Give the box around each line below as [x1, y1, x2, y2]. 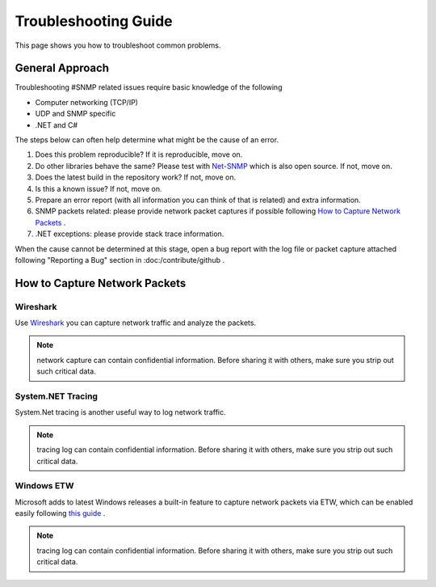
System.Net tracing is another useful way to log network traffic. [15, 408, 226, 417]
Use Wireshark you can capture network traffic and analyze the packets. [15, 318, 257, 327]
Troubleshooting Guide [15, 12, 173, 30]
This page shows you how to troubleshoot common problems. [15, 40, 221, 50]
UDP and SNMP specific [35, 109, 116, 119]
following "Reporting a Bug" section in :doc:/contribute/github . [15, 255, 225, 264]
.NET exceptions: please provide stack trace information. [35, 229, 224, 239]
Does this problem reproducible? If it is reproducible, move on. [35, 150, 243, 159]
